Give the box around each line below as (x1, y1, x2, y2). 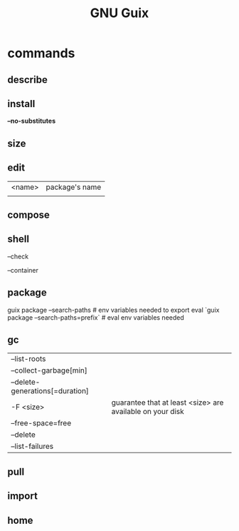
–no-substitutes (7, 116, 56, 126)
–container (7, 265, 39, 274)
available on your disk (111, 407, 185, 417)
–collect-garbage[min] (11, 365, 87, 375)
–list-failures (11, 441, 54, 451)
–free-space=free (11, 418, 72, 428)
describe (7, 74, 48, 86)
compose (7, 208, 50, 221)
